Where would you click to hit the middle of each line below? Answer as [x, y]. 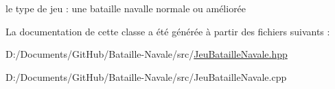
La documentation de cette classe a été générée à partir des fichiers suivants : [168, 31]
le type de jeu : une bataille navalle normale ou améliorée [126, 8]
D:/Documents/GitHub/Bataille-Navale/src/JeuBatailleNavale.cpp [146, 76]
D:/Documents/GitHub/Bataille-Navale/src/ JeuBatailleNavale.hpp [147, 54]
